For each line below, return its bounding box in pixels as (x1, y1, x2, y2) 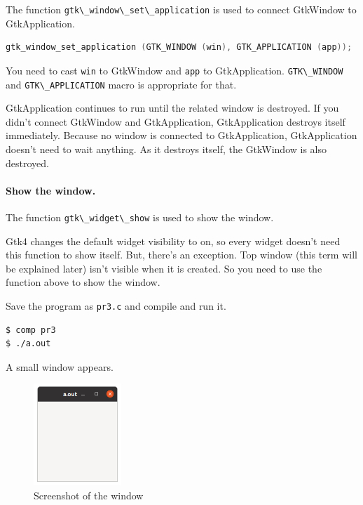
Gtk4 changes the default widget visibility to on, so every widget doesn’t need (6, 233, 341, 248)
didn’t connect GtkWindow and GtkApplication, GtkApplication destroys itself (6, 114, 345, 129)
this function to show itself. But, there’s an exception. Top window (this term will (6, 247, 357, 262)
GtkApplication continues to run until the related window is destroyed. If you (6, 100, 339, 115)
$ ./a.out (6, 339, 51, 349)
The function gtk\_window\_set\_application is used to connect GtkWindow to (6, 2, 357, 16)
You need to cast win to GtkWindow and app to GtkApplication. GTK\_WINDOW (6, 63, 343, 77)
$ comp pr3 (6, 324, 56, 335)
